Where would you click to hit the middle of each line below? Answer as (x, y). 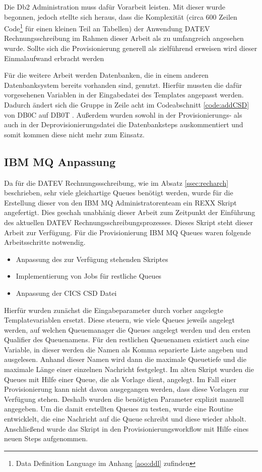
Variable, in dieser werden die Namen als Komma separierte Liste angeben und (126, 349)
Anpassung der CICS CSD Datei (66, 293)
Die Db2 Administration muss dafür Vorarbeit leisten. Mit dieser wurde (115, 7)
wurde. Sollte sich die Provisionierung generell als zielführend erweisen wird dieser (131, 48)
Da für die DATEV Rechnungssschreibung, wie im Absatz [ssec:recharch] (116, 182)
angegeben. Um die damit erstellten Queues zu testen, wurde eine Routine (119, 409)
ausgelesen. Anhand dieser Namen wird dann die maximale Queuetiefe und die (125, 359)
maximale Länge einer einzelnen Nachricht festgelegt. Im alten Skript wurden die (129, 369)
